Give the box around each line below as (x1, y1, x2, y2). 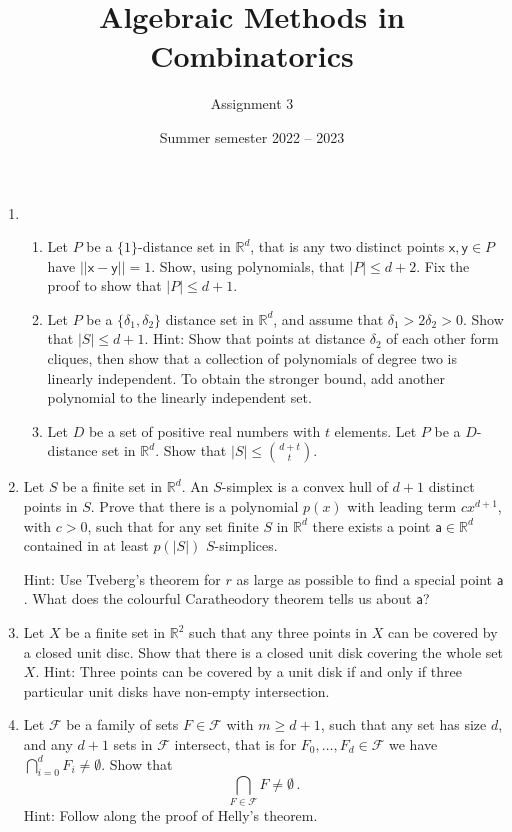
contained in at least (23, 535, 149, 556)
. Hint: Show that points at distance (144, 328, 366, 349)
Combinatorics (150, 35, 354, 76)
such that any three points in (189, 622, 368, 642)
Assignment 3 (210, 93, 294, 114)
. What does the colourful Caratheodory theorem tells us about (23, 588, 412, 609)
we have (389, 733, 438, 754)
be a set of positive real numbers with (88, 420, 321, 441)
